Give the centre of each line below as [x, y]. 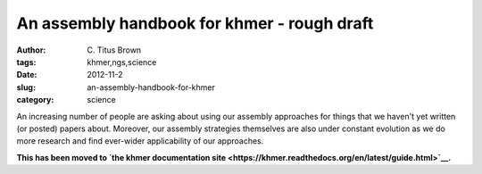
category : [35, 100]
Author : [31, 50]
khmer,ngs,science [122, 62]
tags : [26, 62]
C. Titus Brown [114, 50]
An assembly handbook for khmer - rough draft [195, 23]
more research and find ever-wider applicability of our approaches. [140, 141]
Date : [27, 75]
